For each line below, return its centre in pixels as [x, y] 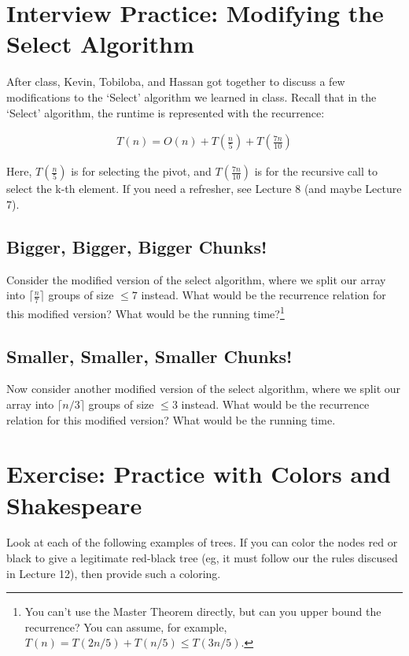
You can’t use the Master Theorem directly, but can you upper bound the [203, 612]
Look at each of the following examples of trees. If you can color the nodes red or [202, 542]
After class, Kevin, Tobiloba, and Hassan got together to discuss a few [176, 82]
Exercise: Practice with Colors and [199, 474]
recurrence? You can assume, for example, [126, 626]
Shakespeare [74, 504]
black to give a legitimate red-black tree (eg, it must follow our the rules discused [202, 558]
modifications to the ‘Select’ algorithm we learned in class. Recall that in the [192, 96]
